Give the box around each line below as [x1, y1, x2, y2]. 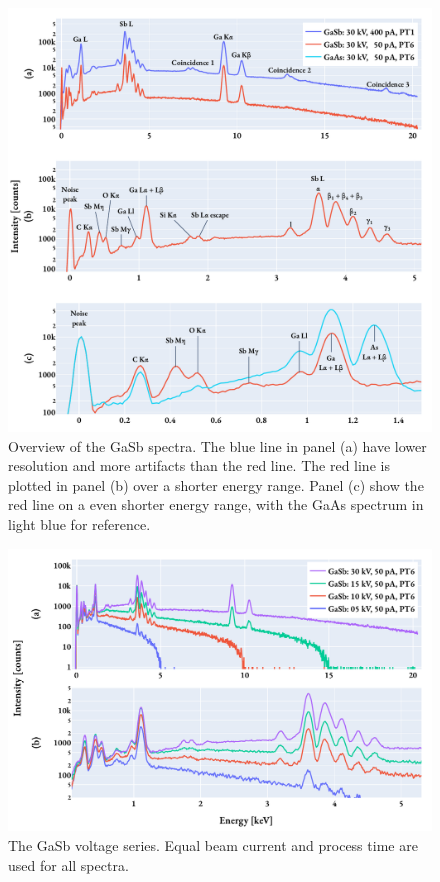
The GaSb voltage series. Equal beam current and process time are [8, 834, 418, 855]
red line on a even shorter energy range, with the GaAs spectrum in [8, 494, 424, 515]
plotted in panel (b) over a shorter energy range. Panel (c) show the [8, 474, 424, 495]
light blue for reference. [8, 513, 151, 534]
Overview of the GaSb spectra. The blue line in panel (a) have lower [8, 435, 427, 456]
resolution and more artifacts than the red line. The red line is [8, 455, 390, 476]
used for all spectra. [8, 854, 129, 875]
